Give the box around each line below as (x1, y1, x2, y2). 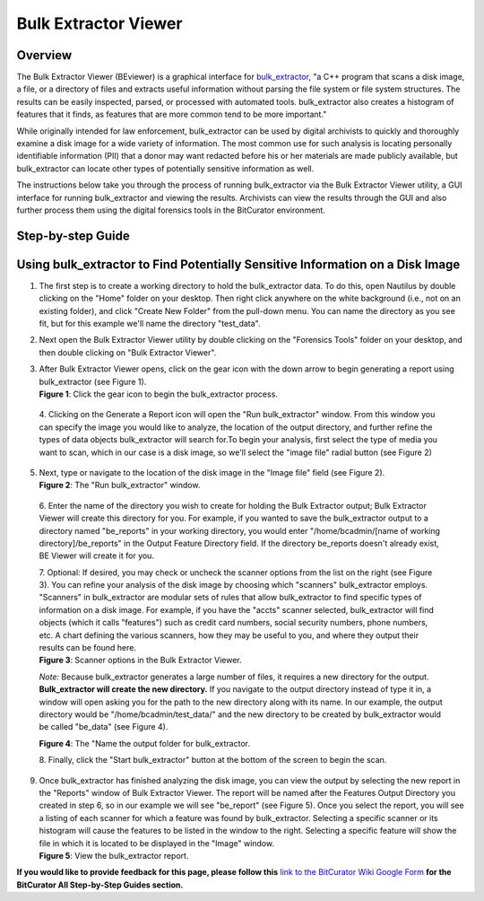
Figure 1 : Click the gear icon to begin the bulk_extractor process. (39, 389, 278, 399)
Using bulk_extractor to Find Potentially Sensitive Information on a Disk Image (16, 257, 461, 272)
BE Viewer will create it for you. (39, 550, 154, 561)
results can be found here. (39, 643, 137, 653)
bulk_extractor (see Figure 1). (39, 376, 147, 387)
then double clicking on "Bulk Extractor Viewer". (39, 346, 217, 358)
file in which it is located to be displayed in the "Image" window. (39, 837, 275, 848)
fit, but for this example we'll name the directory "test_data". (39, 319, 261, 329)
